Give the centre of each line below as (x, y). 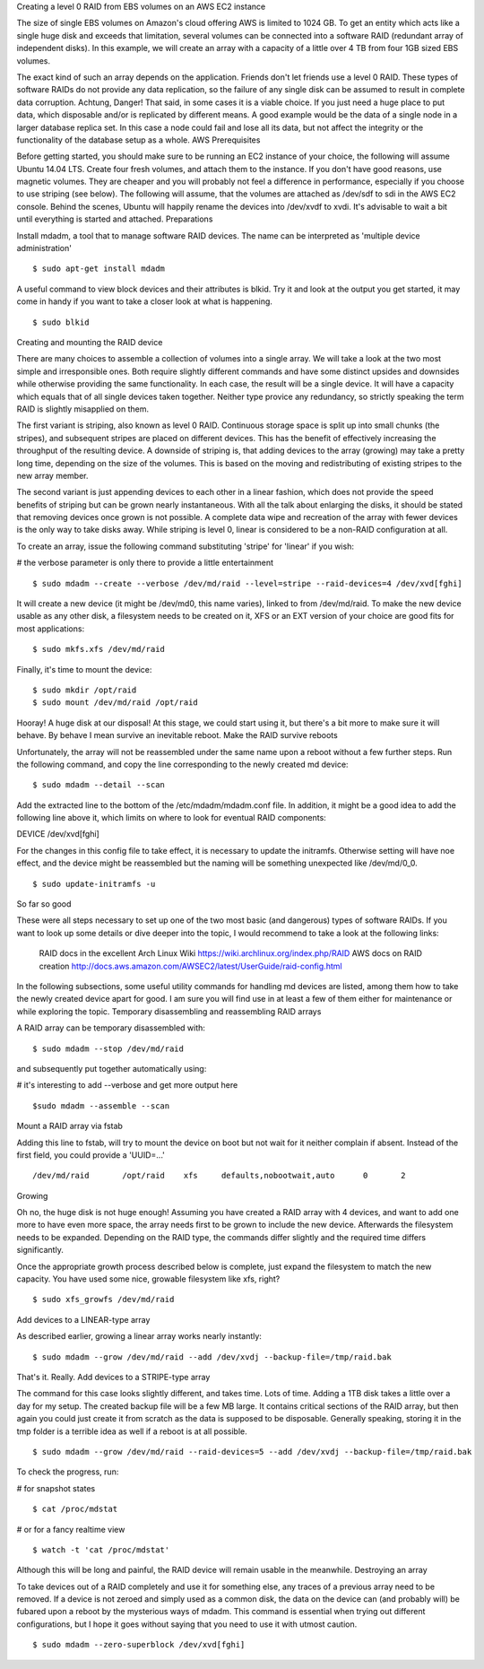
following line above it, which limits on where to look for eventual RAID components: (171, 818)
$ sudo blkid (61, 322)
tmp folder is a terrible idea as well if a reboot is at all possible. (132, 1431)
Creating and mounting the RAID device (90, 342)
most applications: (51, 629)
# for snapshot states (56, 1488)
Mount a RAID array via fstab (69, 1126)
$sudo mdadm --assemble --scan (101, 1106)
